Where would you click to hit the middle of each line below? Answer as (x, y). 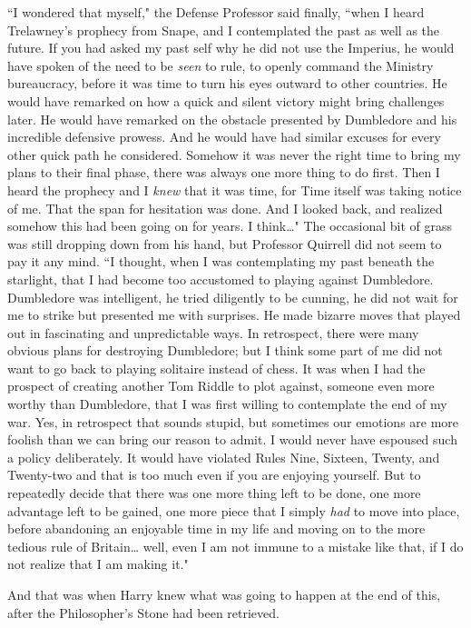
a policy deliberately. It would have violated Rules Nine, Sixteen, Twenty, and (224, 457)
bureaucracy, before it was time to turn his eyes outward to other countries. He (227, 83)
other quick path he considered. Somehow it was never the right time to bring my (234, 154)
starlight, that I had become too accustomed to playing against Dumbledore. (221, 279)
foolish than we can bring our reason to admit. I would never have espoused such (232, 439)
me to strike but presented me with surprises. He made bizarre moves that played (234, 315)
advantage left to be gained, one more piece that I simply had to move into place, (234, 510)
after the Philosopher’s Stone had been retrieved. (143, 612)
